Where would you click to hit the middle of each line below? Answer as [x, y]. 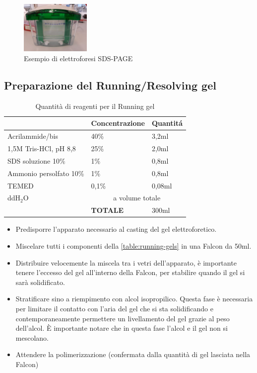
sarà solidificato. [40, 282]
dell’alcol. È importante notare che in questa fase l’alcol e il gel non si [122, 328]
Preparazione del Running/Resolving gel [110, 85]
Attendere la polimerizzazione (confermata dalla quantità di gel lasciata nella [133, 354]
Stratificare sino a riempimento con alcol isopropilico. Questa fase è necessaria [134, 299]
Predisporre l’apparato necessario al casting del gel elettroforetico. [116, 229]
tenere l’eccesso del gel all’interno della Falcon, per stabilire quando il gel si [130, 272]
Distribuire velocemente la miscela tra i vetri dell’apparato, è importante [126, 262]
